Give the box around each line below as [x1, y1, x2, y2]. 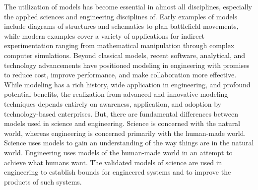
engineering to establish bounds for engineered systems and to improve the [4, 167, 231, 177]
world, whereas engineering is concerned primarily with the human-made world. [4, 127, 246, 138]
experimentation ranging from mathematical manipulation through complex [4, 40, 235, 51]
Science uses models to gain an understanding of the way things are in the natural [4, 137, 254, 148]
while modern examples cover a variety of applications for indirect [4, 30, 205, 41]
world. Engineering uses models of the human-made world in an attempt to [4, 147, 233, 157]
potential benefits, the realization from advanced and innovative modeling [4, 89, 228, 99]
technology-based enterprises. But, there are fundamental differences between [4, 108, 238, 119]
